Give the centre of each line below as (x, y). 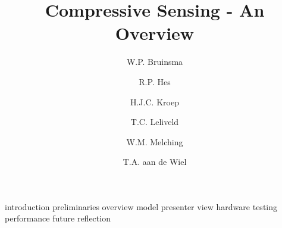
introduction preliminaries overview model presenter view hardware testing (141, 206)
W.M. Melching (155, 141)
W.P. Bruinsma (155, 62)
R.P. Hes (155, 81)
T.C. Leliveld (155, 122)
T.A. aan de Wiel (155, 162)
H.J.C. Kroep (155, 101)
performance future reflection (58, 218)
